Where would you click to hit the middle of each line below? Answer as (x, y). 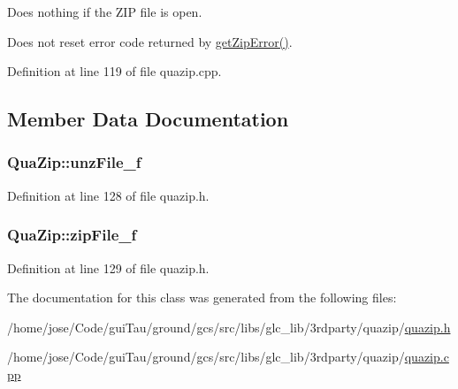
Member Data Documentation (148, 119)
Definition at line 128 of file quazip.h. (108, 195)
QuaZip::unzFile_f (74, 162)
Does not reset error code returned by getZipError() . (150, 41)
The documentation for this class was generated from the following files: (202, 297)
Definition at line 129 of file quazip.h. (108, 267)
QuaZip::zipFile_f (72, 235)
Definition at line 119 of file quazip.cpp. (114, 71)
